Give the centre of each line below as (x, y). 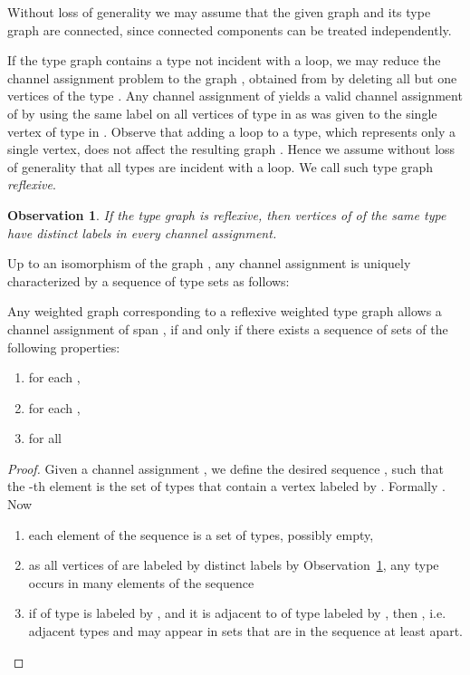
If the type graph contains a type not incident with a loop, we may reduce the (224, 60)
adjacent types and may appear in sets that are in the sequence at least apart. (245, 631)
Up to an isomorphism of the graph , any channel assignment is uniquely (209, 263)
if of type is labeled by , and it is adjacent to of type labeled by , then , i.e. (237, 613)
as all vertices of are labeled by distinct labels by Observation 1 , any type (234, 565)
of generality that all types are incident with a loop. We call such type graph (221, 166)
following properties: (64, 347)
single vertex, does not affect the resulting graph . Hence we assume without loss (231, 149)
